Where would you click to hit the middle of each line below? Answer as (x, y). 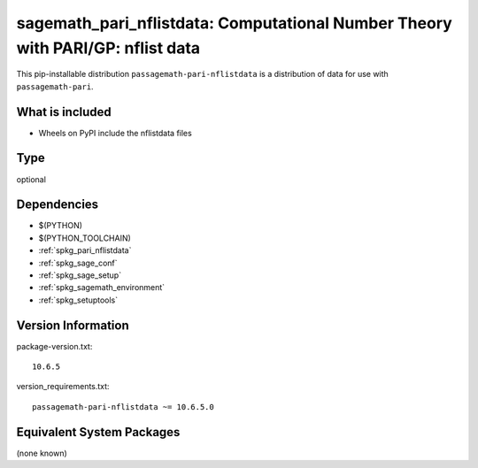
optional (31, 179)
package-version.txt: (54, 346)
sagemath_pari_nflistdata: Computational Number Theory (235, 23)
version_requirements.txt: (63, 387)
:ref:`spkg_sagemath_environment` (102, 288)
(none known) (42, 453)
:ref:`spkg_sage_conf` (78, 263)
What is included (64, 112)
